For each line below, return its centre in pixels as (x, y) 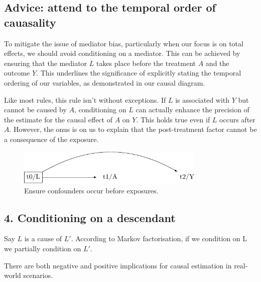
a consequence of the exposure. (51, 139)
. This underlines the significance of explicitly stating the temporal (139, 73)
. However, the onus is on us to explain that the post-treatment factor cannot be (133, 129)
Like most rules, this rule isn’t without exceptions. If (85, 99)
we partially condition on (43, 249)
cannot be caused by (35, 110)
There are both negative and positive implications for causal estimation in (118, 265)
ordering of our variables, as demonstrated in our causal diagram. (105, 82)
